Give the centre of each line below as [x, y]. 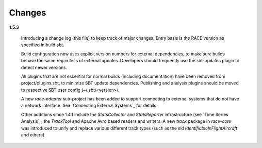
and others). [33, 135]
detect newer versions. [44, 67]
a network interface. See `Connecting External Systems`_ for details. [89, 106]
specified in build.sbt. [43, 45]
